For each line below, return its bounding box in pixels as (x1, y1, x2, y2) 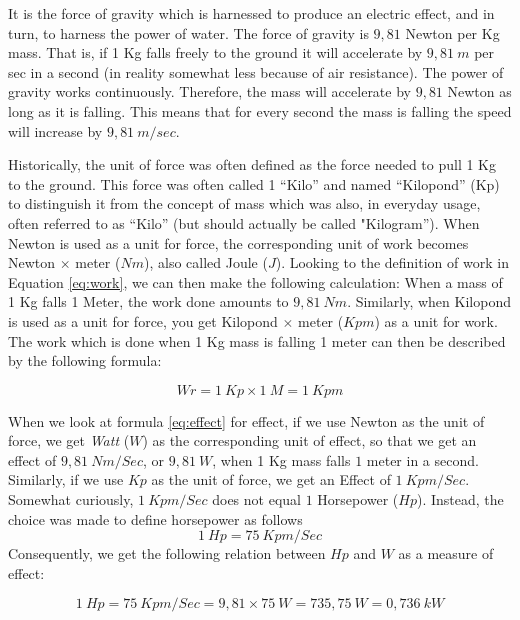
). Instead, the (417, 489, 504, 510)
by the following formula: (8, 350, 162, 371)
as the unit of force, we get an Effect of (151, 469, 391, 490)
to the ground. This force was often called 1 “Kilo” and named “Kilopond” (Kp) (8, 173, 500, 194)
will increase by (8, 120, 103, 141)
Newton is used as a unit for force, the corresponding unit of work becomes (8, 232, 469, 253)
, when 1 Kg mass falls (212, 449, 351, 470)
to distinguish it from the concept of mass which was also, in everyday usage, (8, 193, 481, 214)
